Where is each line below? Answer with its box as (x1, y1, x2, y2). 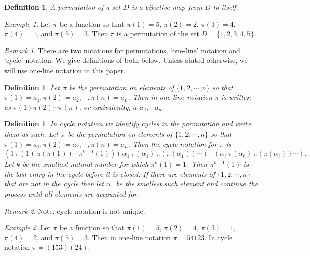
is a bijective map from (131, 2, 202, 12)
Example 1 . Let (4, 18, 51, 29)
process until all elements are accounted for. (4, 188, 139, 199)
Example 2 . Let (4, 222, 51, 233)
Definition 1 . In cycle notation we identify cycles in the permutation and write (4, 118, 251, 129)
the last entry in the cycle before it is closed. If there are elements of (4, 168, 215, 179)
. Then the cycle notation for (128, 138, 217, 149)
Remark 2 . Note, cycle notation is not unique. (4, 205, 145, 216)
